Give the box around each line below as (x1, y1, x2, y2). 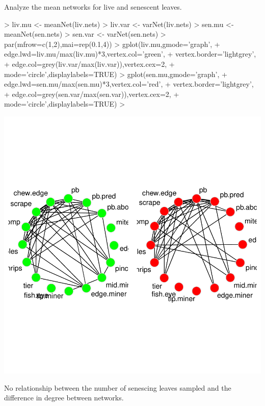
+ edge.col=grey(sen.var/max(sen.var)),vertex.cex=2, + (4, 88, 179, 99)
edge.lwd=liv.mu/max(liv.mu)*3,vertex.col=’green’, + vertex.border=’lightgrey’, (4, 48, 256, 59)
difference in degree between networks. (4, 392, 124, 403)
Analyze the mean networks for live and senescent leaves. (4, 2, 182, 12)
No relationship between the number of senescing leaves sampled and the (4, 382, 231, 393)
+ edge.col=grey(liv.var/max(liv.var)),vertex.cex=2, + (4, 58, 175, 69)
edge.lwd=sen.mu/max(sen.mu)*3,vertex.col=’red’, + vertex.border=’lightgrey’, (4, 79, 254, 89)
